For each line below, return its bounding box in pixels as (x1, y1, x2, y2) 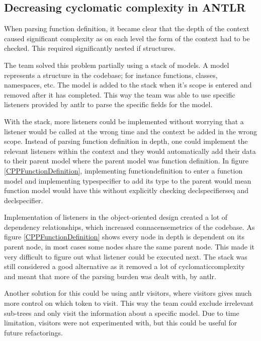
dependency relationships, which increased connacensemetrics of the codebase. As (4, 221, 255, 232)
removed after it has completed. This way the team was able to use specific (4, 89, 235, 100)
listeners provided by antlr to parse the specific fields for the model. (4, 99, 213, 110)
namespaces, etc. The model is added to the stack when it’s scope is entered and (4, 79, 252, 90)
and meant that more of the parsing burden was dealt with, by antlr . (4, 271, 216, 281)
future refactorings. (4, 327, 63, 337)
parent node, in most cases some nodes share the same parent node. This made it (4, 241, 255, 252)
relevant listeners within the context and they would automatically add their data (4, 145, 256, 156)
